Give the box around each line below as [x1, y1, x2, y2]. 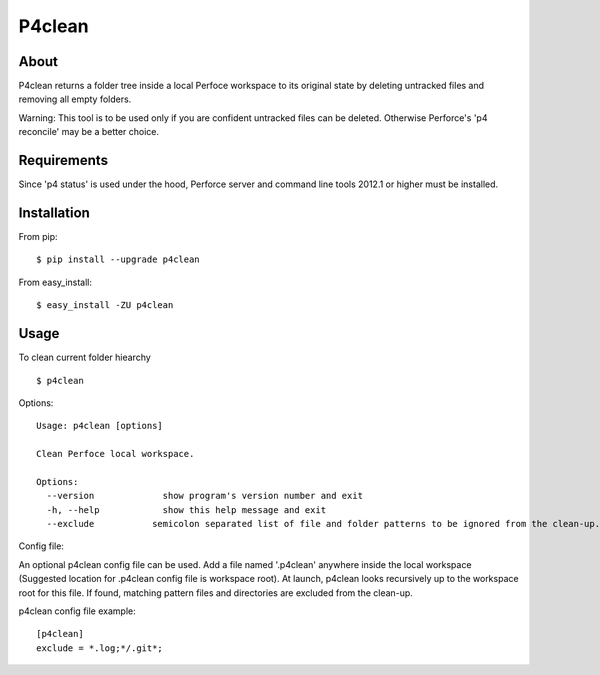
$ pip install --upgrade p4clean [36, 254, 200, 265]
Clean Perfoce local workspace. [36, 448, 195, 460]
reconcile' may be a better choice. [18, 126, 160, 138]
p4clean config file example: [18, 605, 136, 617]
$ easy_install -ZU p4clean [36, 300, 174, 311]
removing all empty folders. [18, 93, 132, 105]
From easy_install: [18, 276, 93, 288]
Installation [18, 204, 90, 221]
